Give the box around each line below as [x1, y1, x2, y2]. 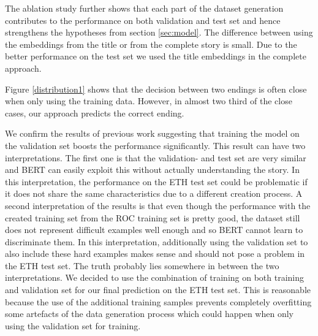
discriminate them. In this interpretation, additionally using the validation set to [5, 235, 308, 248]
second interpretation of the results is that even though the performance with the [5, 199, 311, 212]
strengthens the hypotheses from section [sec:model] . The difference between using [5, 26, 313, 39]
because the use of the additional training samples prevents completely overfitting [5, 295, 312, 308]
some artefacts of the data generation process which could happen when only [5, 307, 293, 320]
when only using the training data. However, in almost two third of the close [5, 94, 292, 107]
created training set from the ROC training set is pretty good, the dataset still [5, 211, 300, 224]
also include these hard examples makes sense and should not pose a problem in [5, 247, 305, 260]
